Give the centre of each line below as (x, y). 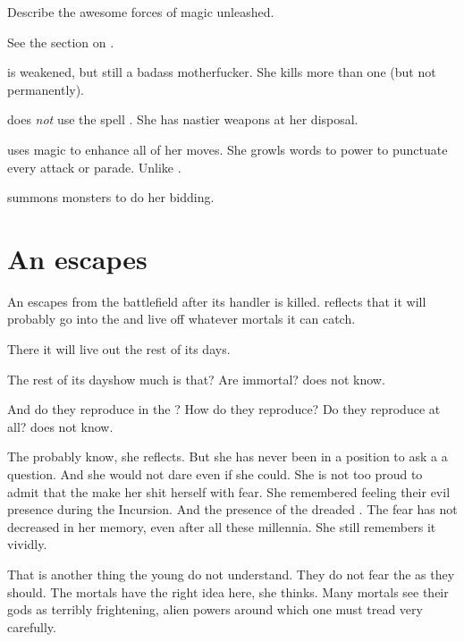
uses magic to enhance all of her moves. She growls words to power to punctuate (228, 149)
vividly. (27, 544)
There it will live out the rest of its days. (119, 349)
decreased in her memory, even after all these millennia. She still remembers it (222, 526)
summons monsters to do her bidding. (111, 197)
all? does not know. (60, 426)
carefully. (32, 626)
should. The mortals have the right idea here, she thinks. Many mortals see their (228, 591)
